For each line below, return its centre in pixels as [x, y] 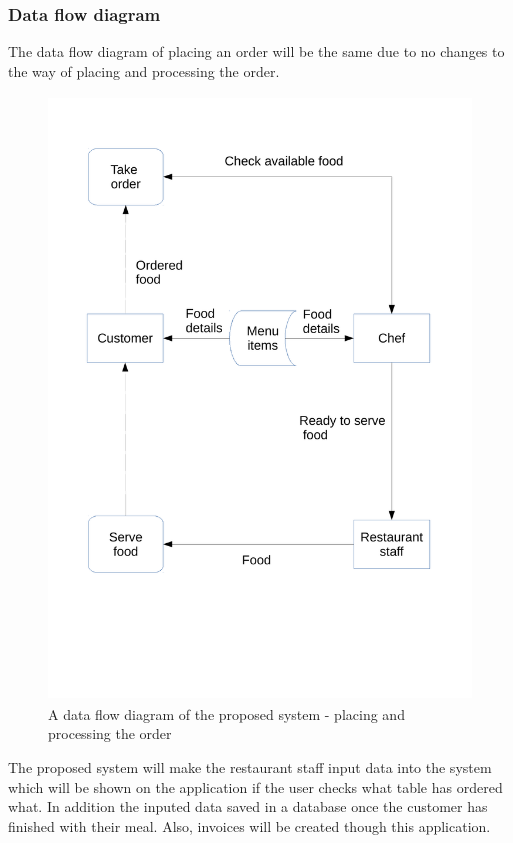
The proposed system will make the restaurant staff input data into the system [250, 766]
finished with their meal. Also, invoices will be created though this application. [249, 825]
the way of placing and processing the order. [144, 70]
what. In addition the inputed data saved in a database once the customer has [248, 806]
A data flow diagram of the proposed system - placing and [226, 713]
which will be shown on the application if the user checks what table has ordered [255, 786]
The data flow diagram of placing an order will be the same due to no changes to [256, 51]
